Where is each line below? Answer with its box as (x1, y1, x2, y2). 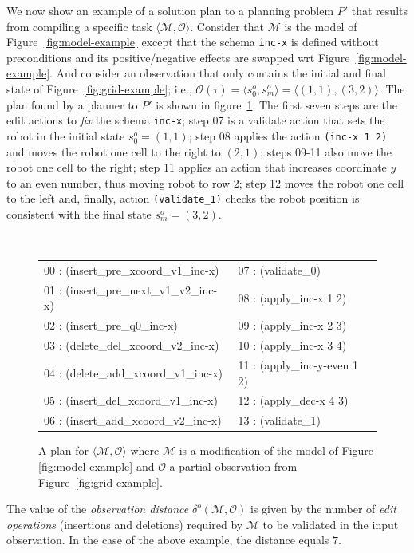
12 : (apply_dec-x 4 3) (238, 392, 349, 409)
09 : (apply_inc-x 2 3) (238, 317, 347, 334)
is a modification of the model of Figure (179, 442, 374, 459)
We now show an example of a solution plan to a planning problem (6, 2, 334, 18)
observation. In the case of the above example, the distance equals (6, 531, 329, 548)
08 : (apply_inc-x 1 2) (238, 289, 347, 306)
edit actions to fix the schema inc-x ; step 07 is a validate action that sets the (6, 112, 385, 128)
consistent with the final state (6, 205, 152, 222)
